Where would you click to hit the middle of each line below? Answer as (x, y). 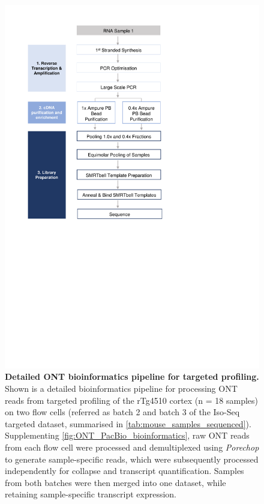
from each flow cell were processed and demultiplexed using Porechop (132, 447)
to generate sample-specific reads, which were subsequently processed (132, 459)
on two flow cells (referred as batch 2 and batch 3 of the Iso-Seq (122, 412)
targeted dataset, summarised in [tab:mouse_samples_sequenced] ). (128, 423)
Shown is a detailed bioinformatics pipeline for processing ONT (121, 388)
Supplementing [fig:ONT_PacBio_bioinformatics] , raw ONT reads (127, 435)
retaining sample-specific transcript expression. (91, 494)
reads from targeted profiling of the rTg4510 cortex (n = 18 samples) (132, 400)
